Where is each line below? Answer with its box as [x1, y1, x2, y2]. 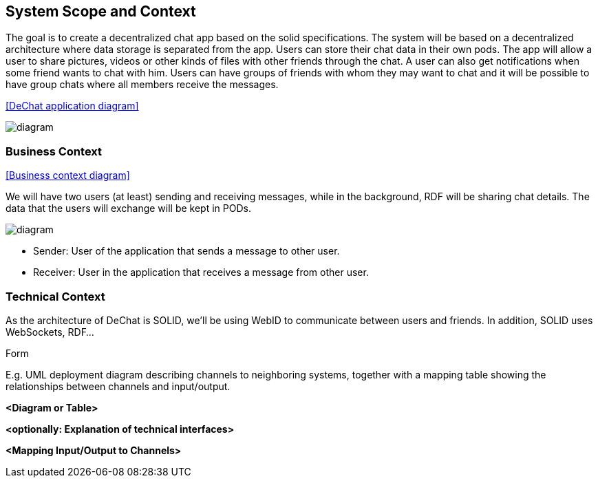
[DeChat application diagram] [6, 100, 139, 112]
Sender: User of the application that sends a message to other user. [33, 245, 340, 257]
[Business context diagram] [6, 169, 130, 182]
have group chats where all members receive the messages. [6, 78, 279, 91]
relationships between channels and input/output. [6, 380, 231, 392]
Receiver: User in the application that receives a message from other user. [33, 266, 369, 279]
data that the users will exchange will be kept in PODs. [6, 202, 251, 215]
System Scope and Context [6, 3, 196, 20]
